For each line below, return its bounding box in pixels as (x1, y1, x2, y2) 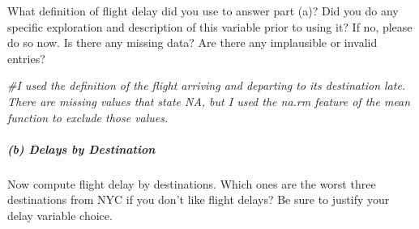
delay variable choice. (7, 206, 113, 223)
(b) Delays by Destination (7, 140, 156, 157)
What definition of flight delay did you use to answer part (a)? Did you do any (7, 2, 399, 19)
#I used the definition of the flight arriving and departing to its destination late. (7, 77, 406, 94)
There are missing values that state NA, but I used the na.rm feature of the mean (7, 92, 411, 109)
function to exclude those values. (7, 108, 169, 125)
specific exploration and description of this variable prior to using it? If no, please (7, 18, 413, 35)
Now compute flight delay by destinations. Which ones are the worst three (7, 175, 376, 192)
